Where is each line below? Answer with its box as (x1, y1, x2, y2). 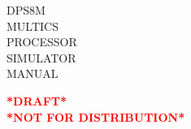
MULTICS (7, 17, 59, 34)
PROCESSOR (7, 33, 77, 50)
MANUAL (7, 65, 59, 82)
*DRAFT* (7, 92, 67, 109)
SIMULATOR (7, 49, 76, 66)
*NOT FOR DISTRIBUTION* (7, 108, 185, 125)
